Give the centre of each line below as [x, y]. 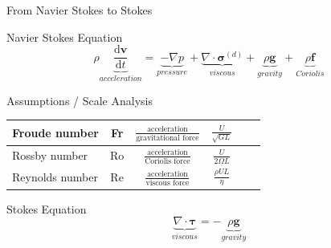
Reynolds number [55, 176]
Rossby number [50, 155]
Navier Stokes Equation [65, 37]
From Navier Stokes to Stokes [80, 10]
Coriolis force [168, 162]
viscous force [168, 183]
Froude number [55, 132]
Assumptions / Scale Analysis [80, 100]
